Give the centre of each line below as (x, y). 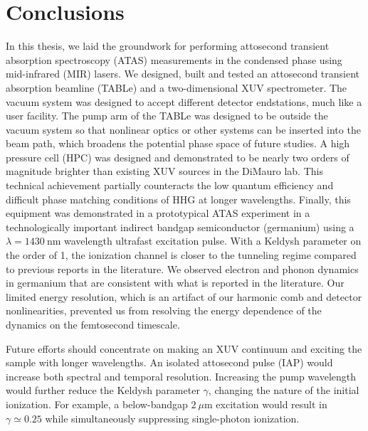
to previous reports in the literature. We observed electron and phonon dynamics (182, 268)
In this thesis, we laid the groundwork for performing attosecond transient (168, 46)
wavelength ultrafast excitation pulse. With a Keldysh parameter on (213, 241)
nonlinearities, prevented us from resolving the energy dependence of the (164, 310)
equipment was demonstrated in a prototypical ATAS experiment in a (158, 213)
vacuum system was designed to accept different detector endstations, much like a (184, 101)
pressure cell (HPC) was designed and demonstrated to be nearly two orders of (178, 157)
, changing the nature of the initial (284, 390)
